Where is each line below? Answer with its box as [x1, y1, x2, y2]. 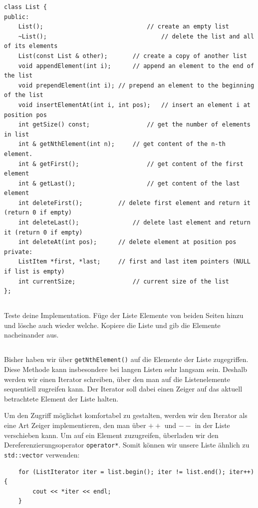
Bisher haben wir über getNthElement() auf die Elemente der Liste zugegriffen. [4, 354, 249, 364]
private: [4, 248, 33, 255]
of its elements [4, 42, 58, 50]
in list [4, 130, 29, 138]
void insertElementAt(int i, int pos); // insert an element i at [18, 101, 251, 108]
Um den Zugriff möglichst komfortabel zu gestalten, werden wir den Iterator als [4, 410, 248, 420]
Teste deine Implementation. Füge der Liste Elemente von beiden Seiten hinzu [4, 310, 244, 320]
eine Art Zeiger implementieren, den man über [4, 420, 146, 430]
